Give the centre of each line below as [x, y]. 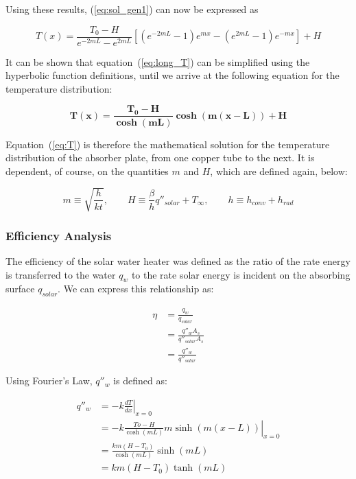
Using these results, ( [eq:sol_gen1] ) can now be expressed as [132, 9]
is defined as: [140, 381]
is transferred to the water [61, 274]
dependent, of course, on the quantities [87, 171]
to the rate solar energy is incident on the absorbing [241, 274]
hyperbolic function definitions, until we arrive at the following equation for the [173, 75]
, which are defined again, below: [279, 171]
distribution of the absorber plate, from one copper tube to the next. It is [160, 157]
